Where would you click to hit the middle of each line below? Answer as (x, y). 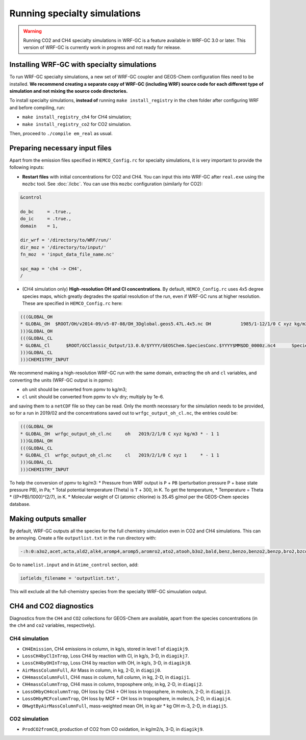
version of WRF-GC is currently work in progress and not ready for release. (102, 47)
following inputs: (27, 167)
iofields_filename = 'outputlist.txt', (70, 578)
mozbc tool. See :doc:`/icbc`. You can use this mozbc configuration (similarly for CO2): (112, 184)
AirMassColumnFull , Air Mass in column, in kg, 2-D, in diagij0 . (92, 670)
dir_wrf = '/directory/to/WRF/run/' (66, 240)
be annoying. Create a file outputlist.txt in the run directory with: (83, 538)
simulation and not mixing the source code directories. (69, 91)
